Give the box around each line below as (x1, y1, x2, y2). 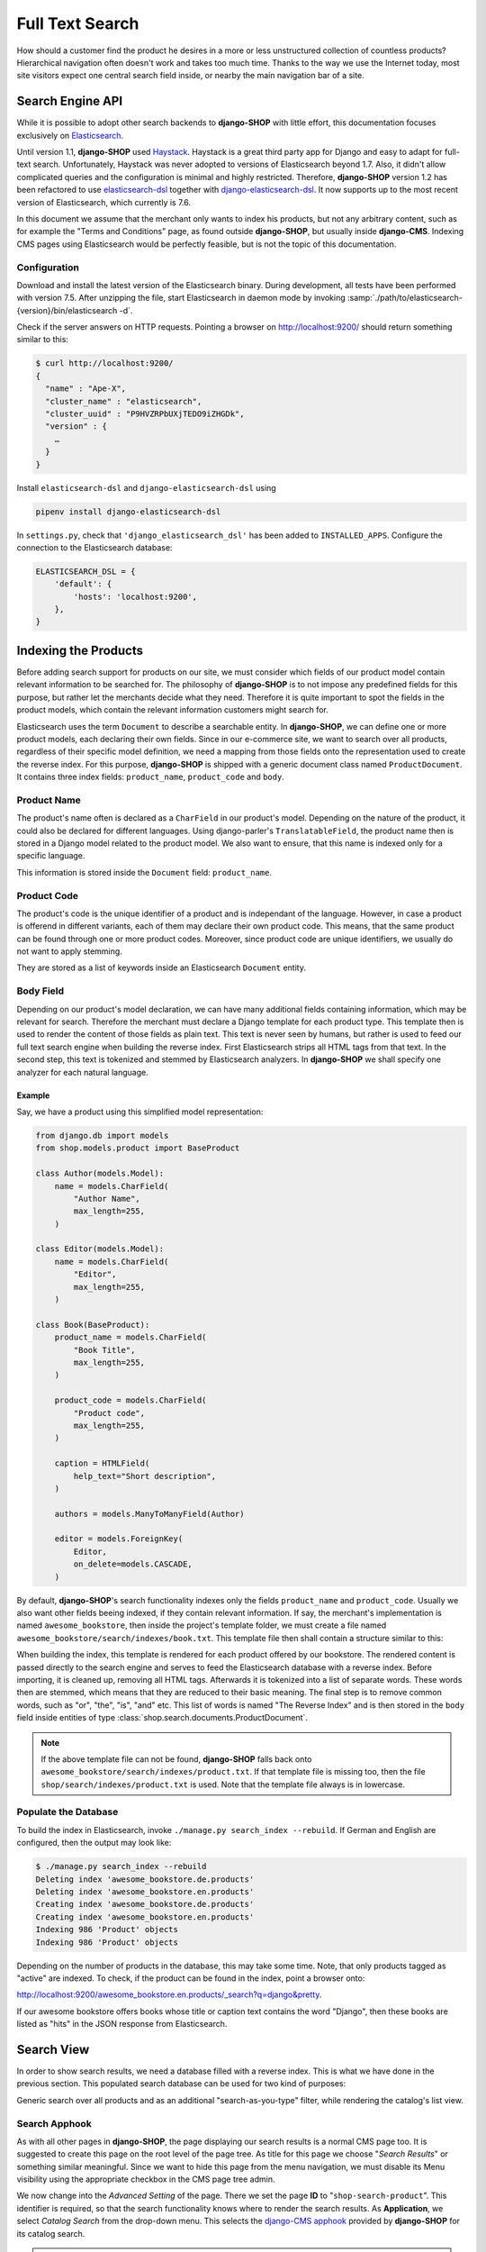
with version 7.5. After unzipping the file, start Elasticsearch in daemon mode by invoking (16, 293, 346, 304)
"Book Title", (73, 1345, 136, 1355)
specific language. (16, 850, 85, 861)
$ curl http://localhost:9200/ (35, 359, 175, 368)
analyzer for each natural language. (16, 1067, 148, 1077)
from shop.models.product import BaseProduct (35, 1143, 240, 1153)
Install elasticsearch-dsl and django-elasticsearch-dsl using (16, 482, 276, 493)
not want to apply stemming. (16, 946, 123, 957)
